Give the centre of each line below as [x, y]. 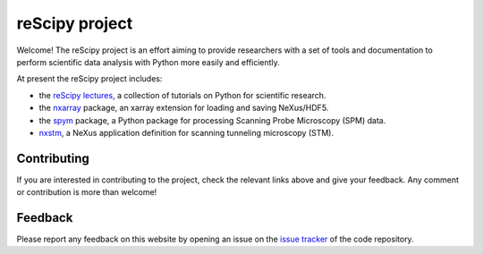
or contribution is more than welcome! [87, 192]
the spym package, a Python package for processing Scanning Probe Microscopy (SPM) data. [212, 120]
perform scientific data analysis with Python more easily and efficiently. [148, 62]
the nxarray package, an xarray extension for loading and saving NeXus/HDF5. [184, 108]
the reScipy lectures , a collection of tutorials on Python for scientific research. [182, 95]
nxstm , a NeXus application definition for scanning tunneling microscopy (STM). [186, 132]
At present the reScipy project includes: [89, 79]
